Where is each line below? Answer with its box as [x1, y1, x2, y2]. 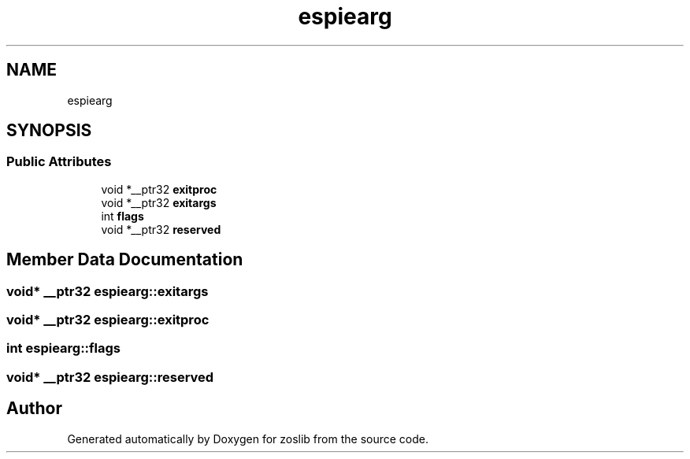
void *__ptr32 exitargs [101, 195, 217, 209]
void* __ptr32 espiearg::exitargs [6, 283, 209, 299]
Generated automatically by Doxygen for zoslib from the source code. [67, 431, 428, 446]
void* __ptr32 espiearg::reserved [6, 368, 214, 385]
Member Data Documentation [6, 250, 243, 270]
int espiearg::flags [6, 340, 121, 357]
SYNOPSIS [6, 120, 92, 141]
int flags [101, 209, 144, 223]
